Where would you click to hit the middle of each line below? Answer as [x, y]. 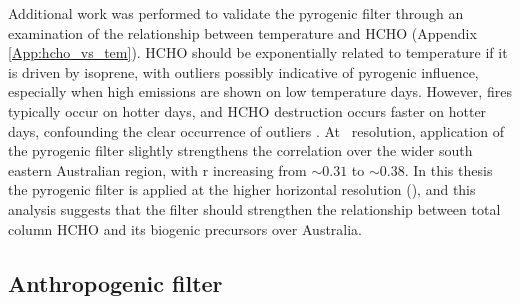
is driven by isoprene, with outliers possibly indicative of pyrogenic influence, [243, 71]
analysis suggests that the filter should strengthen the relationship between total [254, 208]
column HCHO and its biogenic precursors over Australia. [185, 228]
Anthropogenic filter [115, 282]
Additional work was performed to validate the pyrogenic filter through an [236, 13]
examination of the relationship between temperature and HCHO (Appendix [242, 32]
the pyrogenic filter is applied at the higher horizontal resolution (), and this [242, 189]
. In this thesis [448, 169]
